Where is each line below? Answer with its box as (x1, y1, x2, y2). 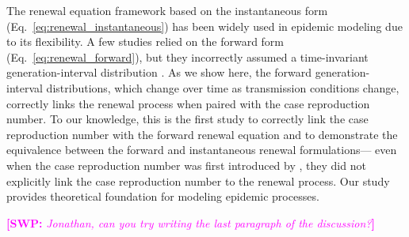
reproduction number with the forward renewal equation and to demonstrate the (6, 126, 398, 142)
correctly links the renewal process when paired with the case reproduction (6, 95, 370, 111)
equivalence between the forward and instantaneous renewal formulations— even (6, 141, 397, 158)
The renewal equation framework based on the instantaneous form (6, 2, 328, 18)
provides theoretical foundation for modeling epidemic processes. (6, 188, 319, 205)
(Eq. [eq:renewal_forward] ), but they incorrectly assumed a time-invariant (6, 48, 369, 65)
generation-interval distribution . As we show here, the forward (6, 64, 312, 81)
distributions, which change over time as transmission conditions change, (46, 79, 399, 96)
